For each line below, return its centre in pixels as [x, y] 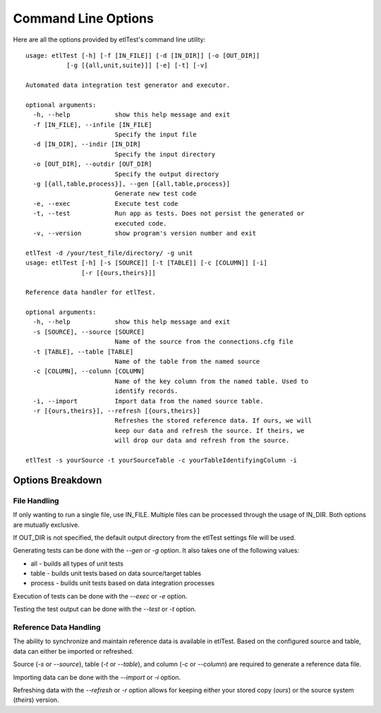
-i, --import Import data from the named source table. [148, 401]
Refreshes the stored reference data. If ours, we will [213, 421]
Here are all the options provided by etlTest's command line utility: [109, 39]
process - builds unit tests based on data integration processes [123, 583]
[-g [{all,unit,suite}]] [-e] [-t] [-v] [137, 66]
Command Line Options [84, 18]
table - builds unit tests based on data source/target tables [116, 573]
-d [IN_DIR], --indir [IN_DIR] [87, 144]
